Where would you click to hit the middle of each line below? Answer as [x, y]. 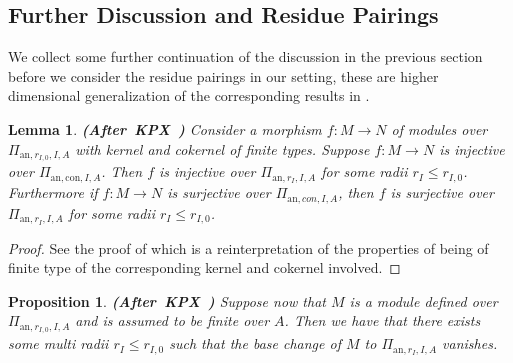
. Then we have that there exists [382, 320]
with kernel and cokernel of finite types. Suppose [222, 148]
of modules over [439, 128]
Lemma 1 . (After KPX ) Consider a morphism [165, 128]
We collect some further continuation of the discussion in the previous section [245, 56]
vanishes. [470, 343]
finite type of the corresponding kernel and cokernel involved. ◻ [204, 267]
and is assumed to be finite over [172, 320]
